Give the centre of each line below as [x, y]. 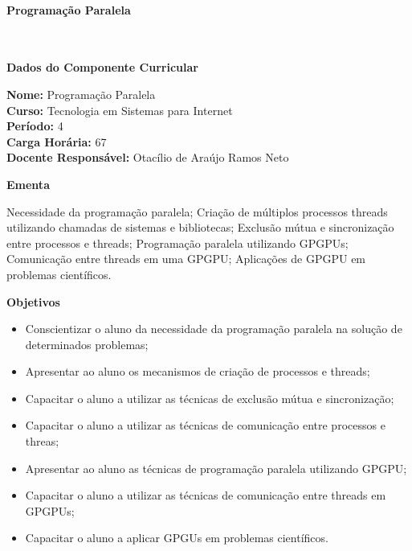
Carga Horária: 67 [57, 141]
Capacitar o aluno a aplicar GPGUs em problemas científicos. [177, 538]
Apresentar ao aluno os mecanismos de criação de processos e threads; [198, 371]
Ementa [28, 184]
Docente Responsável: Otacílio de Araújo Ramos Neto [148, 157]
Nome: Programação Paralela [81, 94]
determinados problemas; [87, 344]
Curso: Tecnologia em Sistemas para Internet [120, 110]
